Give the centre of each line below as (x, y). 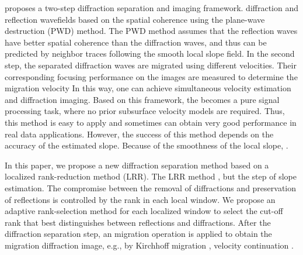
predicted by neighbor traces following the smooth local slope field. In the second (150, 54)
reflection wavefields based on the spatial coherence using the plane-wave (135, 19)
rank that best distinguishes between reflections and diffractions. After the (138, 222)
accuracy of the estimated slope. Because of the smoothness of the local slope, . (147, 145)
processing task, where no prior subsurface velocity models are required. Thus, (145, 111)
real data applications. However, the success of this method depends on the (139, 134)
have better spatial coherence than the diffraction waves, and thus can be (136, 42)
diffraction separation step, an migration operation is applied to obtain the (138, 234)
